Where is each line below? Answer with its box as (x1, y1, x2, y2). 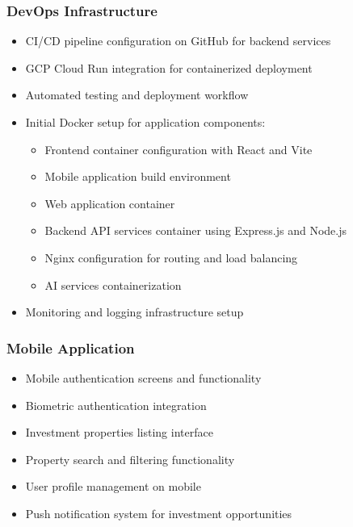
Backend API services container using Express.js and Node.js (44, 222, 347, 239)
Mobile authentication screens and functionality (25, 369, 262, 386)
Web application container (44, 194, 175, 211)
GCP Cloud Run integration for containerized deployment (25, 59, 313, 76)
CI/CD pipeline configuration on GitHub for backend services (25, 32, 331, 49)
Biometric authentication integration (25, 396, 207, 413)
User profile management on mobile (25, 478, 201, 495)
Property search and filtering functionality (25, 450, 235, 467)
